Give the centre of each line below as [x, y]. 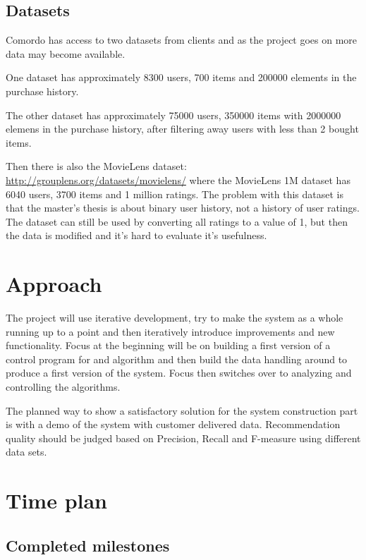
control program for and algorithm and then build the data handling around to [177, 359]
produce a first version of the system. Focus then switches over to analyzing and [179, 373]
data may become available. [66, 53]
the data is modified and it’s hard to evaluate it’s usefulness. [136, 235]
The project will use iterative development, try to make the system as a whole [175, 318]
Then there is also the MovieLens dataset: [96, 166]
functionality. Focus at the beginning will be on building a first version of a [168, 345]
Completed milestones [88, 545]
